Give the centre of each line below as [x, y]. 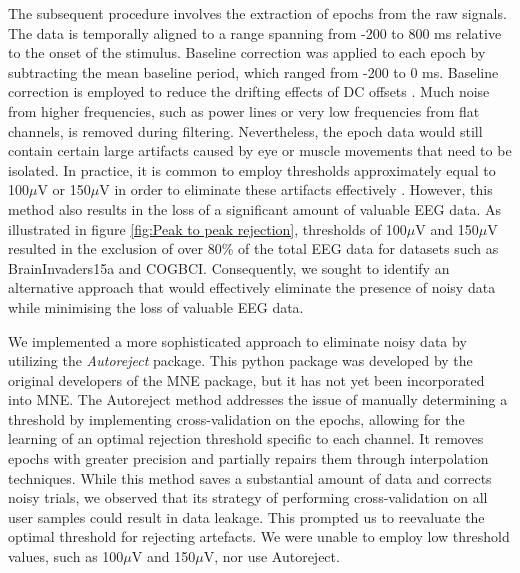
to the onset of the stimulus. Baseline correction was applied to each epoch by [247, 52]
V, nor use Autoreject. [271, 556]
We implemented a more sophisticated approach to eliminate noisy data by [237, 340]
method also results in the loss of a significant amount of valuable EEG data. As [255, 208]
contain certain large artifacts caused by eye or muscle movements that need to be [260, 150]
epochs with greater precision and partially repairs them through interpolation [248, 458]
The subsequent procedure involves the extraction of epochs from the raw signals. [257, 13]
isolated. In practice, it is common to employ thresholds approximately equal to [252, 169]
